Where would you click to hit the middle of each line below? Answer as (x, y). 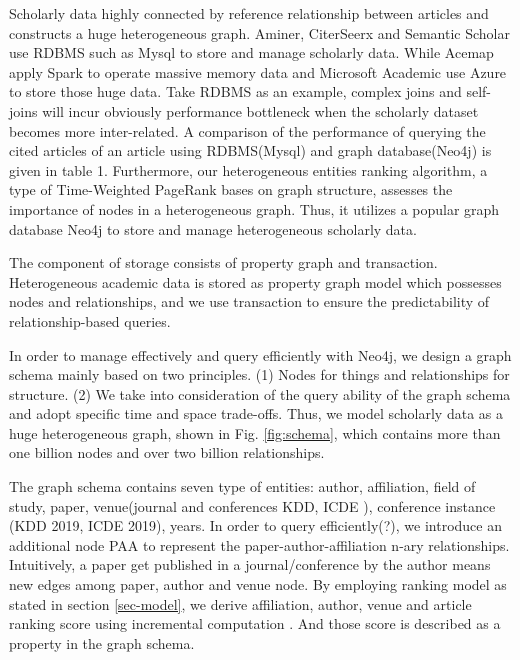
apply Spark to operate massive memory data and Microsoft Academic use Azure (258, 71)
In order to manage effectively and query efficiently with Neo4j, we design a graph (260, 354)
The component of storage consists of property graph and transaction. (223, 262)
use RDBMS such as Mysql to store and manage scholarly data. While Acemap (251, 52)
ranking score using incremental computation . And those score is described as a (255, 623)
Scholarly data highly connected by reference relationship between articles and (249, 13)
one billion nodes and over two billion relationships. (167, 452)
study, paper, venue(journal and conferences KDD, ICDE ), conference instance (252, 505)
